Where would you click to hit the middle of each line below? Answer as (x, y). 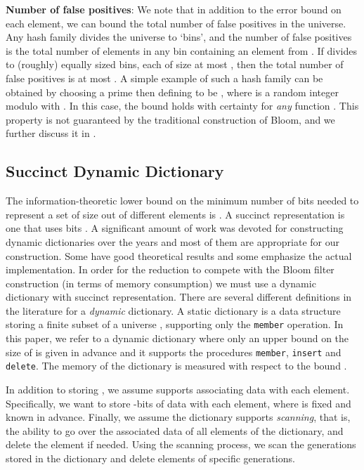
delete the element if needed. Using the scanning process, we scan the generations (181, 444)
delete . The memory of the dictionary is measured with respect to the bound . (176, 366)
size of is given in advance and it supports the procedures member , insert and (174, 352)
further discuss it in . (51, 133)
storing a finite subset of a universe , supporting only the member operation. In (175, 324)
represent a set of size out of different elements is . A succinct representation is (175, 214)
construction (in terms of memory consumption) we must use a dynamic (161, 283)
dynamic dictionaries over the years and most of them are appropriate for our (173, 241)
